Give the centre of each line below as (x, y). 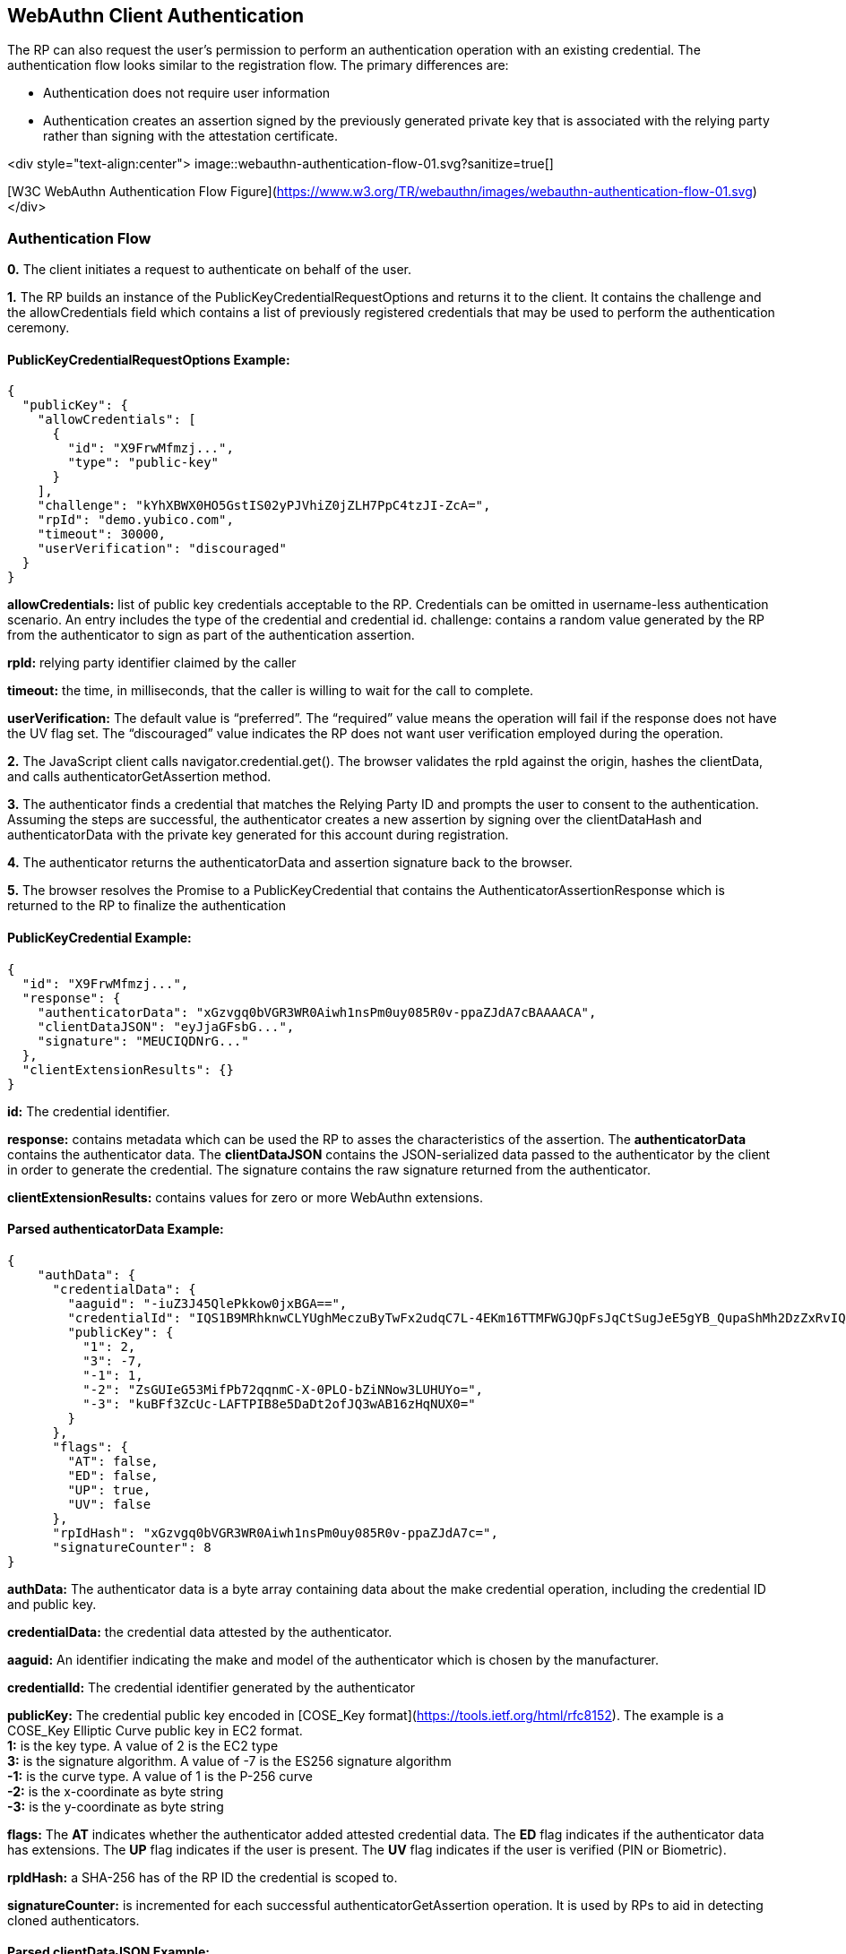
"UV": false (109, 1504)
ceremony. (39, 328)
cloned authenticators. (73, 1920)
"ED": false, (113, 1475)
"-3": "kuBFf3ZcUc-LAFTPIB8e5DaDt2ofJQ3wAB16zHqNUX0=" (279, 1403)
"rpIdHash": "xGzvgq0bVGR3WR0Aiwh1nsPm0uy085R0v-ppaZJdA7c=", (275, 1532)
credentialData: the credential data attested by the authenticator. (200, 1631)
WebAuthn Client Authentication (156, 16)
